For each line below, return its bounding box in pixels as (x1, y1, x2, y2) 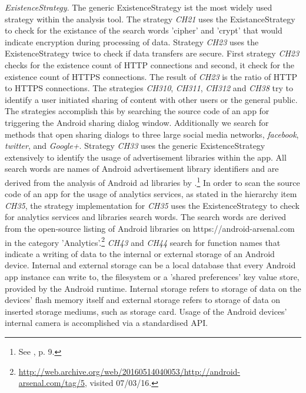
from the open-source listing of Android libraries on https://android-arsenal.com (5, 222, 295, 234)
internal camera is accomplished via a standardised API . (5, 317, 208, 329)
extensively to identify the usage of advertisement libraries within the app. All (5, 151, 287, 163)
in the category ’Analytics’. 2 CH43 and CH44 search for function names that (5, 234, 281, 248)
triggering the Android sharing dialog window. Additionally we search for (5, 116, 269, 128)
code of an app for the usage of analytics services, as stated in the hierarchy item (5, 188, 297, 200)
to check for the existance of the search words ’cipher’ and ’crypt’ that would (5, 24, 282, 36)
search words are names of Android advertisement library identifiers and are (5, 162, 279, 175)
